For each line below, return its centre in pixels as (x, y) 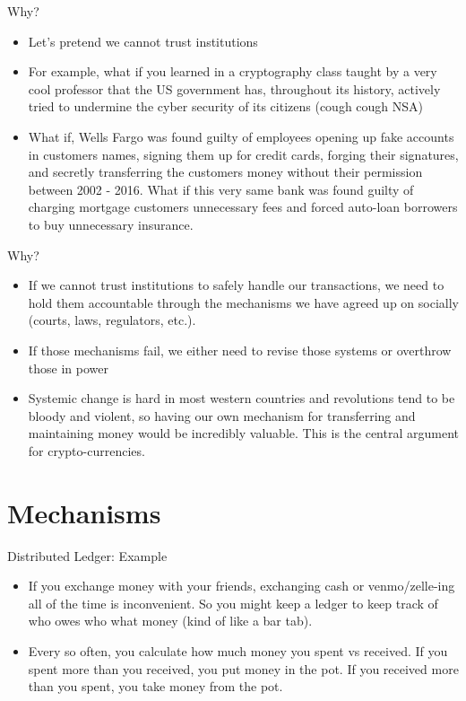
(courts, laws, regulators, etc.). (112, 320)
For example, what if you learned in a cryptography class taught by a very (233, 71)
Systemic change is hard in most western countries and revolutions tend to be (242, 398)
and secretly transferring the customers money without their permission (225, 172)
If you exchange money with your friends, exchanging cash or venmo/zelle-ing (242, 586)
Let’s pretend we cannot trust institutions (143, 41)
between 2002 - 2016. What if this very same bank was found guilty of (221, 189)
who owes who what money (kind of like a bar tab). (170, 621)
